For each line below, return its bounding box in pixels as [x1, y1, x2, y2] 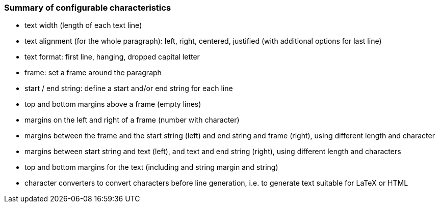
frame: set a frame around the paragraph [24, 68, 162, 77]
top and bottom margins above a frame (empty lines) [24, 100, 201, 109]
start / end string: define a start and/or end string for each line [24, 84, 233, 93]
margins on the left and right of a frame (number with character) [24, 115, 240, 125]
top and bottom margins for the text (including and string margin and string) [24, 163, 278, 172]
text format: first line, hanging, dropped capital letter [24, 52, 200, 62]
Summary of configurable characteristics [4, 3, 171, 13]
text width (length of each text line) [24, 21, 142, 30]
